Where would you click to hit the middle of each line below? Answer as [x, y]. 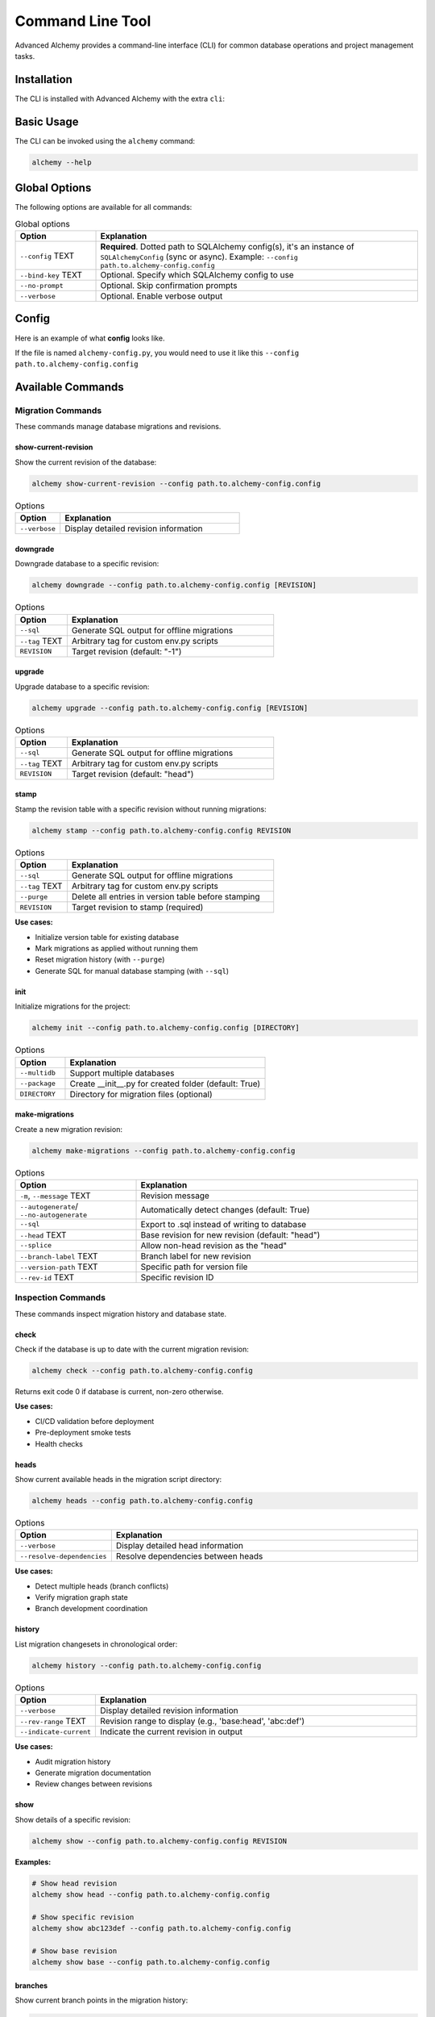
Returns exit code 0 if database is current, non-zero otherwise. [119, 1391]
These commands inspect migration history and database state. [121, 1313]
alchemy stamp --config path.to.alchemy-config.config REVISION [162, 830]
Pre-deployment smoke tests [83, 1433]
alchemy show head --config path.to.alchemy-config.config [151, 1895]
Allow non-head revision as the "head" [214, 1245]
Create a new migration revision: [68, 1129]
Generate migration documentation [93, 1773]
